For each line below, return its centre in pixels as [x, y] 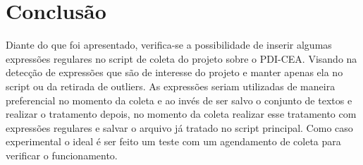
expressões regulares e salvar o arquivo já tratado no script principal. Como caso [179, 127]
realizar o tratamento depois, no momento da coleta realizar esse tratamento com [181, 114]
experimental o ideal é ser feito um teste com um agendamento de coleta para [173, 141]
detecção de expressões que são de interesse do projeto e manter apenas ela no [174, 72]
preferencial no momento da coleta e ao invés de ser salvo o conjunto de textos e [179, 100]
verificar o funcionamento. [62, 155]
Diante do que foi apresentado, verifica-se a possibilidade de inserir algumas [169, 45]
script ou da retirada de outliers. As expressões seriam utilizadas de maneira [171, 86]
